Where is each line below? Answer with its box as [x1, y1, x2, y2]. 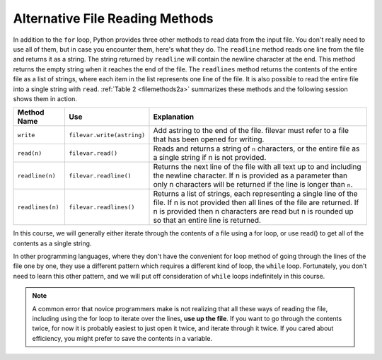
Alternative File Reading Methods [13, 11, 214, 26]
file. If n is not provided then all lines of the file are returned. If [153, 198, 359, 208]
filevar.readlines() [68, 203, 135, 211]
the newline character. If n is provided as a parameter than [153, 170, 348, 180]
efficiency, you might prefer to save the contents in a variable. [32, 334, 212, 342]
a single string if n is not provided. [153, 153, 267, 163]
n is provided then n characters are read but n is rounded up [153, 207, 354, 216]
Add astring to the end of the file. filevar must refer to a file [153, 126, 349, 136]
